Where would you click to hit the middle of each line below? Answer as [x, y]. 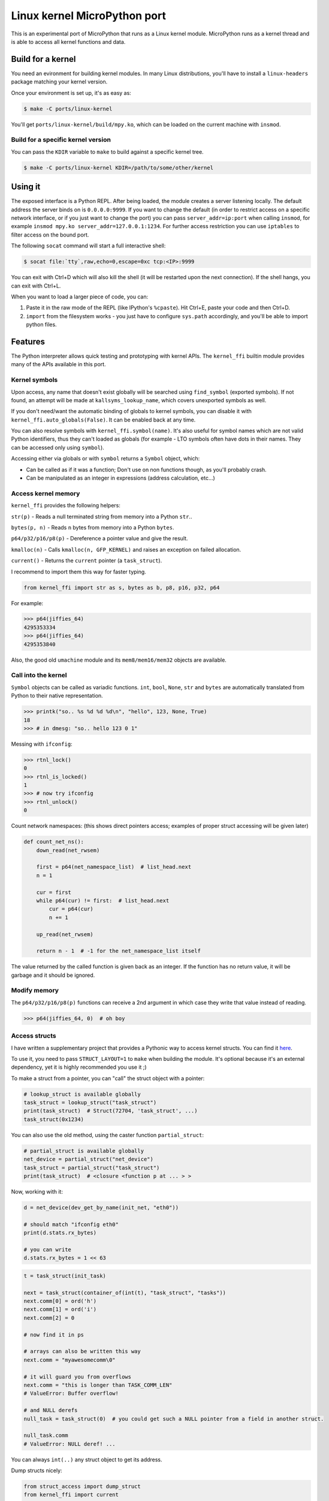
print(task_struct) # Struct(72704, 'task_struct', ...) [111, 1111]
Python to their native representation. [57, 696]
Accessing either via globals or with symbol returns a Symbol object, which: [105, 459]
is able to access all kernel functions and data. [68, 41]
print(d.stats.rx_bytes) [60, 1233]
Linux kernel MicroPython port [88, 16]
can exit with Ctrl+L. [36, 286]
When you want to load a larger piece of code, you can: [80, 297]
